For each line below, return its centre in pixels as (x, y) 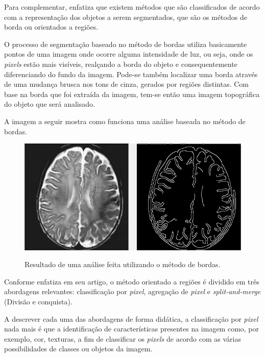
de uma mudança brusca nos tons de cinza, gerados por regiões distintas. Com (126, 84)
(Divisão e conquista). (38, 301)
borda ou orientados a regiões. (51, 27)
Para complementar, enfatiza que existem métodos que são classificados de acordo (132, 7)
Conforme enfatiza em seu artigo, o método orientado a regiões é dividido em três (132, 281)
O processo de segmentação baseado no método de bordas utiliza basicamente (126, 44)
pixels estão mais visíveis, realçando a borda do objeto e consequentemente (121, 64)
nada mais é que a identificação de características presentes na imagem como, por (132, 329)
